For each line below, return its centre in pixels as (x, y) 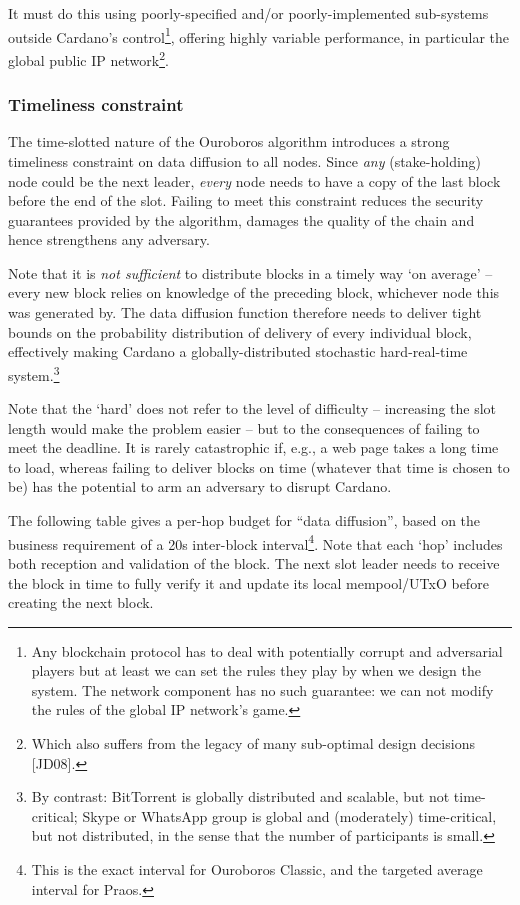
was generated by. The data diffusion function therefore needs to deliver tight (245, 312)
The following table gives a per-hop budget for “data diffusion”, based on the (244, 520)
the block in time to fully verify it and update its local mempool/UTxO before (248, 582)
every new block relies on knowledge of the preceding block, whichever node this (254, 292)
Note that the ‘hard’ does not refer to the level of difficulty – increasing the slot (252, 408)
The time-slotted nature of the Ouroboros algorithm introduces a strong (229, 141)
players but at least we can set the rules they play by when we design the (256, 670)
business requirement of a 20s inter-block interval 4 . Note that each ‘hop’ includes (255, 542)
